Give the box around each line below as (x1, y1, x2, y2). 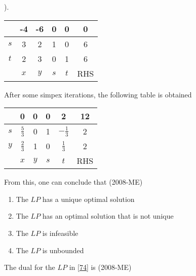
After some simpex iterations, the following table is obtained (4, 89, 192, 99)
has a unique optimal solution (42, 193, 135, 204)
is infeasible (42, 227, 79, 238)
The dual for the (4, 262, 55, 272)
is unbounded (42, 245, 84, 255)
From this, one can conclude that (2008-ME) (4, 177, 143, 187)
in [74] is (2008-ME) (69, 262, 132, 272)
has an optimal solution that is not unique (42, 211, 174, 221)
